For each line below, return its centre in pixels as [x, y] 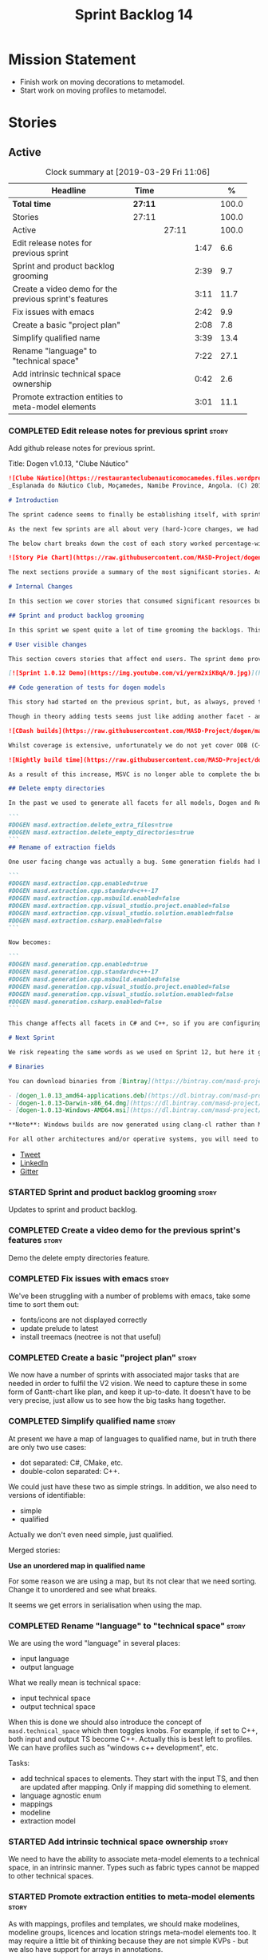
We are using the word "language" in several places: [95, 1643]
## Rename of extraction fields [62, 847]
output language [47, 1667]
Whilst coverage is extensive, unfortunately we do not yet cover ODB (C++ [137, 745]
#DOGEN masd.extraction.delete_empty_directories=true [101, 832]
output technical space [57, 1706]
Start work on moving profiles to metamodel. [93, 90]
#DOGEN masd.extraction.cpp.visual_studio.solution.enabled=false [121, 913]
